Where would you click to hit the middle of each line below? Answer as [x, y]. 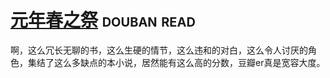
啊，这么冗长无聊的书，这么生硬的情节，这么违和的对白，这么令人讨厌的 [159, 50]
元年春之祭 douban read [103, 20]
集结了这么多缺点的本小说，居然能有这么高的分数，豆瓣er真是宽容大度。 [176, 62]
